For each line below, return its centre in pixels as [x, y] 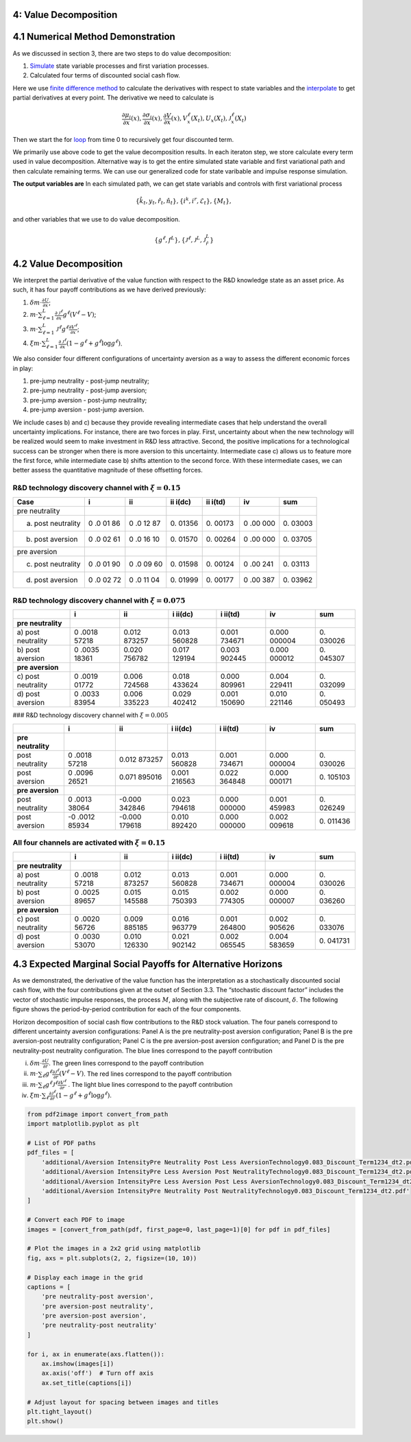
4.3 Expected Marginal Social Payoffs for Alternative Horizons [148, 964]
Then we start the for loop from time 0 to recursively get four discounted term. [123, 139]
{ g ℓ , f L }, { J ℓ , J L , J [180, 239]
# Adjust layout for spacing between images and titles [123, 1402]
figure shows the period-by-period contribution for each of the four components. [127, 1009]
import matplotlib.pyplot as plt [83, 1124]
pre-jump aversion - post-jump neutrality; [88, 400]
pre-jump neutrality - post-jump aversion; [88, 390]
